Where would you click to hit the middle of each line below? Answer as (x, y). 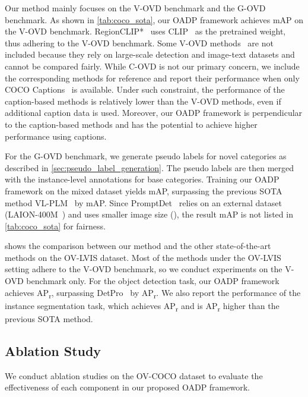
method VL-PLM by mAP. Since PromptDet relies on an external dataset (143, 202)
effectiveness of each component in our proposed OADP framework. (127, 387)
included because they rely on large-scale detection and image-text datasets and (150, 54)
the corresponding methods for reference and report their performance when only (152, 78)
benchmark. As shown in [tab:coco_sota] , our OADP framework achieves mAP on (154, 19)
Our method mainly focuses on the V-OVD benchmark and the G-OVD (135, 8)
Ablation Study (53, 350)
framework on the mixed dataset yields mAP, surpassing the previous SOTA (144, 190)
